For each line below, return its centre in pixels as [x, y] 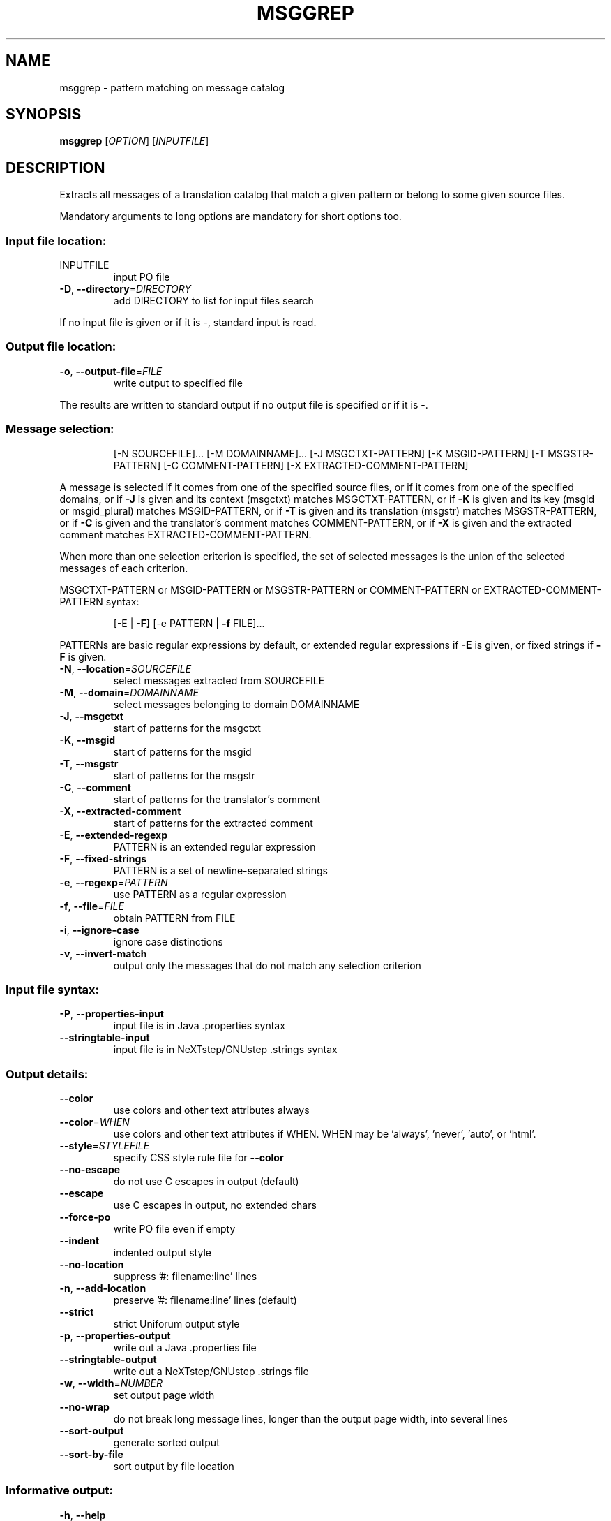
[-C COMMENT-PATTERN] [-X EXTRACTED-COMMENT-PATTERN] [316, 465]
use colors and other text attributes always [211, 1110]
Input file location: [56, 241]
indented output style [162, 1253]
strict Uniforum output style [176, 1324]
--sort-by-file [91, 1455]
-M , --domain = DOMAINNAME [129, 692]
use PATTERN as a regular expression [200, 894]
